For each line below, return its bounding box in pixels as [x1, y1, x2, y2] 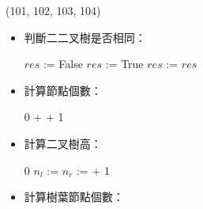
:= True [105, 55, 144, 72]
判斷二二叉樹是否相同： [24, 28, 146, 45]
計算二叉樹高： [24, 135, 102, 151]
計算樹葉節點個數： [24, 188, 124, 205]
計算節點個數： [24, 82, 102, 98]
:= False [43, 55, 83, 72]
